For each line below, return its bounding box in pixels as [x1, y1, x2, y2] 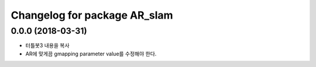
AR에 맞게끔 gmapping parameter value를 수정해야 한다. [25, 50, 157, 57]
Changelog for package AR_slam [11, 9, 173, 22]
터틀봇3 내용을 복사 [25, 42, 70, 49]
